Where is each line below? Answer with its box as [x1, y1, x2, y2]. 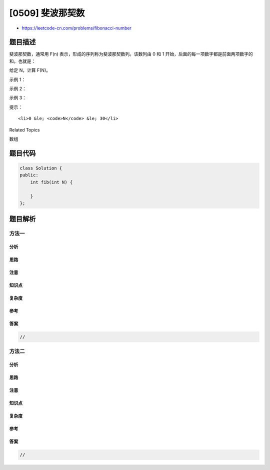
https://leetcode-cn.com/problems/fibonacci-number [21, 25, 132, 31]
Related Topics [9, 126, 40, 132]
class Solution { [19, 165, 62, 171]
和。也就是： [9, 58, 36, 64]
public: [19, 172, 38, 178]
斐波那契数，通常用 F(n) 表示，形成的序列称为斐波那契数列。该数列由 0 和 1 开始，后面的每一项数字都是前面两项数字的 [9, 51, 253, 57]
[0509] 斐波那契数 [9, 7, 85, 18]
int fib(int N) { [30, 179, 73, 185]
